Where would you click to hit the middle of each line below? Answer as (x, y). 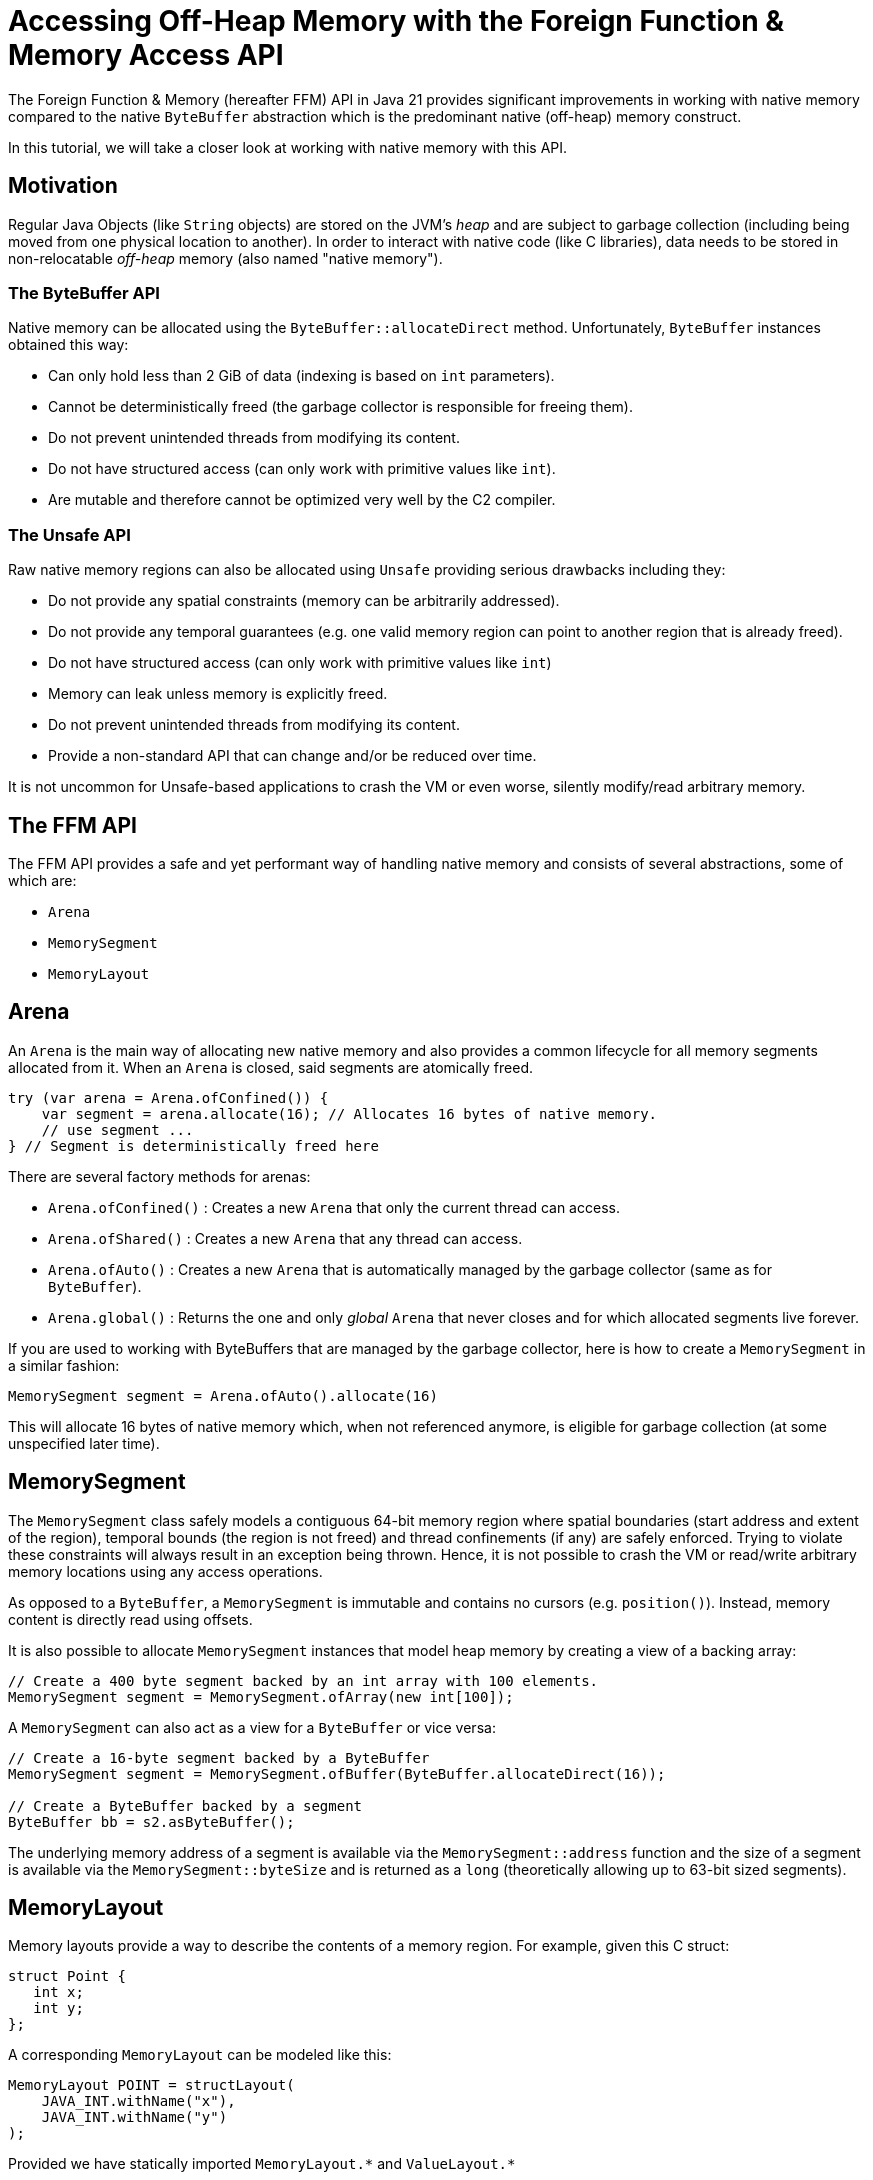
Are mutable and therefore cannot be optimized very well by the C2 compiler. (302, 500)
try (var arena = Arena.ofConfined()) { (168, 1097)
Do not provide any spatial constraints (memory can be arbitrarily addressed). (304, 601)
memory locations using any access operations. (165, 1571)
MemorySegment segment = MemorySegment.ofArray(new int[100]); (261, 1696)
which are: (42, 880)
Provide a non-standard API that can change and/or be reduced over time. (292, 756)
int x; (58, 1992)
